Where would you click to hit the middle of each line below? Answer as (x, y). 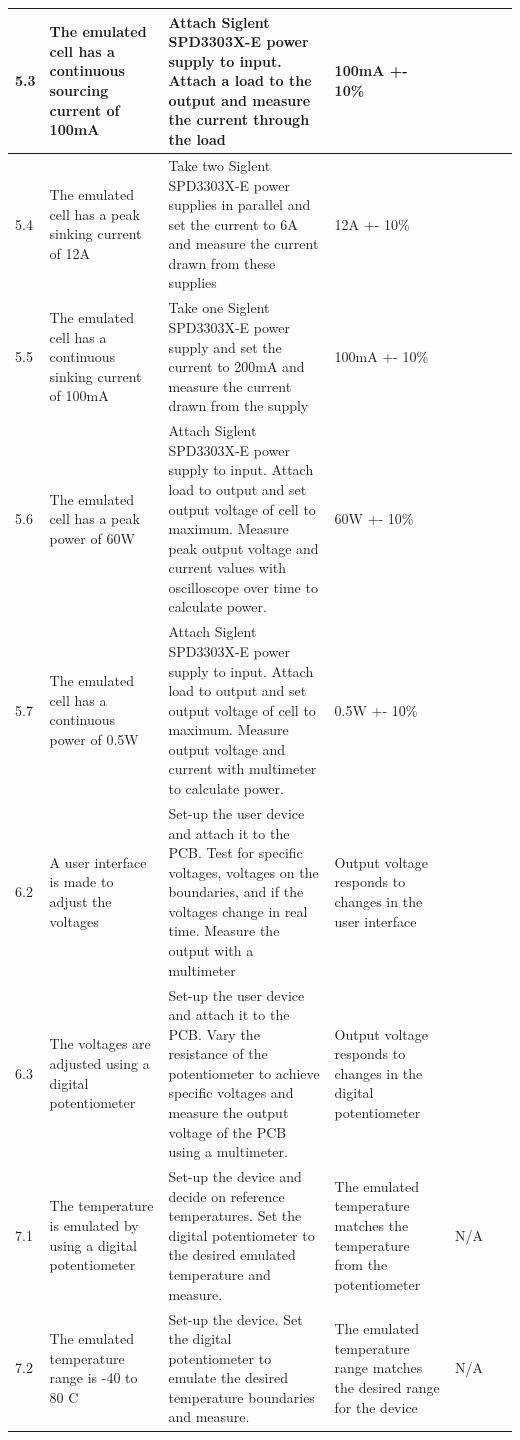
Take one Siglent (219, 307)
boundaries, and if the (236, 891)
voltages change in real (238, 910)
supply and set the (225, 346)
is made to (81, 881)
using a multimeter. (228, 1151)
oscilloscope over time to (243, 586)
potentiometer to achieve (244, 1072)
